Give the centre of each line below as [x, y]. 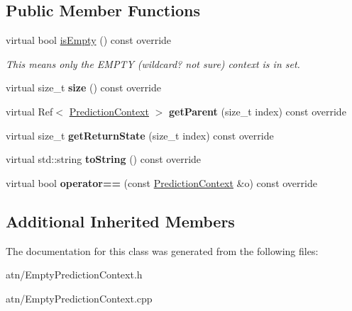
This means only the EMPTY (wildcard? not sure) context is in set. [153, 63]
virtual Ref [29, 111]
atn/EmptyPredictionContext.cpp [79, 298]
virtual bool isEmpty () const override [89, 40]
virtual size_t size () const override [83, 87]
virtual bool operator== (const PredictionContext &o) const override [161, 182]
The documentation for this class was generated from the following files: [162, 250]
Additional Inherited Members [120, 221]
